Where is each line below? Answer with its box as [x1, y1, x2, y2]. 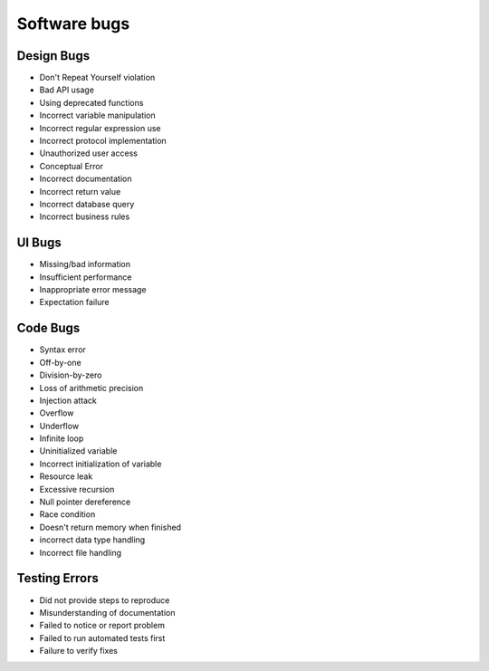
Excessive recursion [39, 484, 115, 494]
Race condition [39, 509, 96, 520]
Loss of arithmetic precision [39, 382, 144, 393]
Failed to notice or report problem [39, 620, 165, 631]
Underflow [39, 420, 80, 431]
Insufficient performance [39, 272, 132, 283]
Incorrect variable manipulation [39, 110, 156, 121]
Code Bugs [16, 321, 81, 336]
